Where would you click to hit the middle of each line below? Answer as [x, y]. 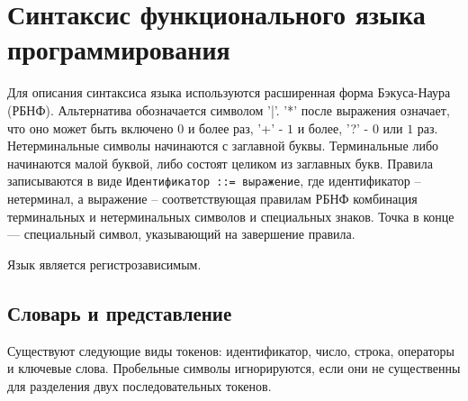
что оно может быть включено [90, 128]
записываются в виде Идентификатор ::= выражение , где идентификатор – [214, 181]
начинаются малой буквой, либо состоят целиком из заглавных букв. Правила [220, 163]
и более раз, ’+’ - [235, 128]
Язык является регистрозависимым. [104, 264]
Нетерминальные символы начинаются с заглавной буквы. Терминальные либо [223, 146]
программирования [119, 49]
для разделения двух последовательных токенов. [139, 385]
